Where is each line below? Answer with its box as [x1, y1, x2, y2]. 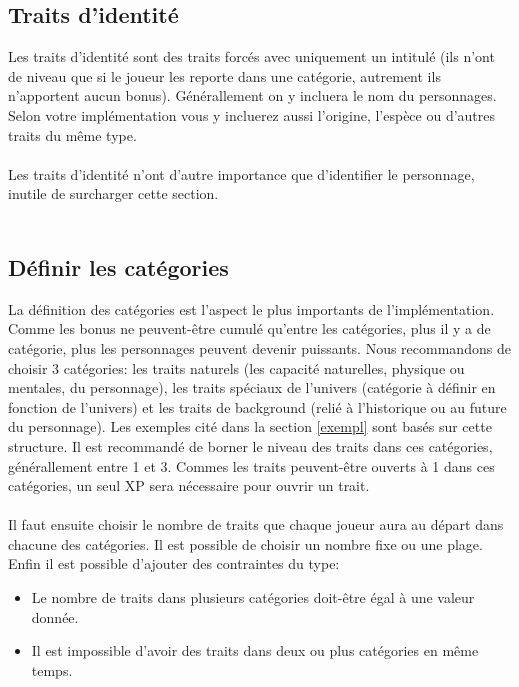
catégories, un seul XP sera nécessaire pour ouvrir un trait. [8, 475, 370, 496]
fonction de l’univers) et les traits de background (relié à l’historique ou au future [8, 396, 507, 417]
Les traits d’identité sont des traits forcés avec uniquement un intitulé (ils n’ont [8, 46, 495, 67]
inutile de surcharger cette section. [8, 183, 219, 204]
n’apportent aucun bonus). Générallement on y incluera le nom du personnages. [8, 85, 497, 106]
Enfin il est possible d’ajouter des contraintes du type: [8, 553, 340, 574]
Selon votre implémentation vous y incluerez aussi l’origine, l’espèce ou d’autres [8, 104, 496, 125]
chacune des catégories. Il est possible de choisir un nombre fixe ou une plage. [8, 533, 483, 554]
